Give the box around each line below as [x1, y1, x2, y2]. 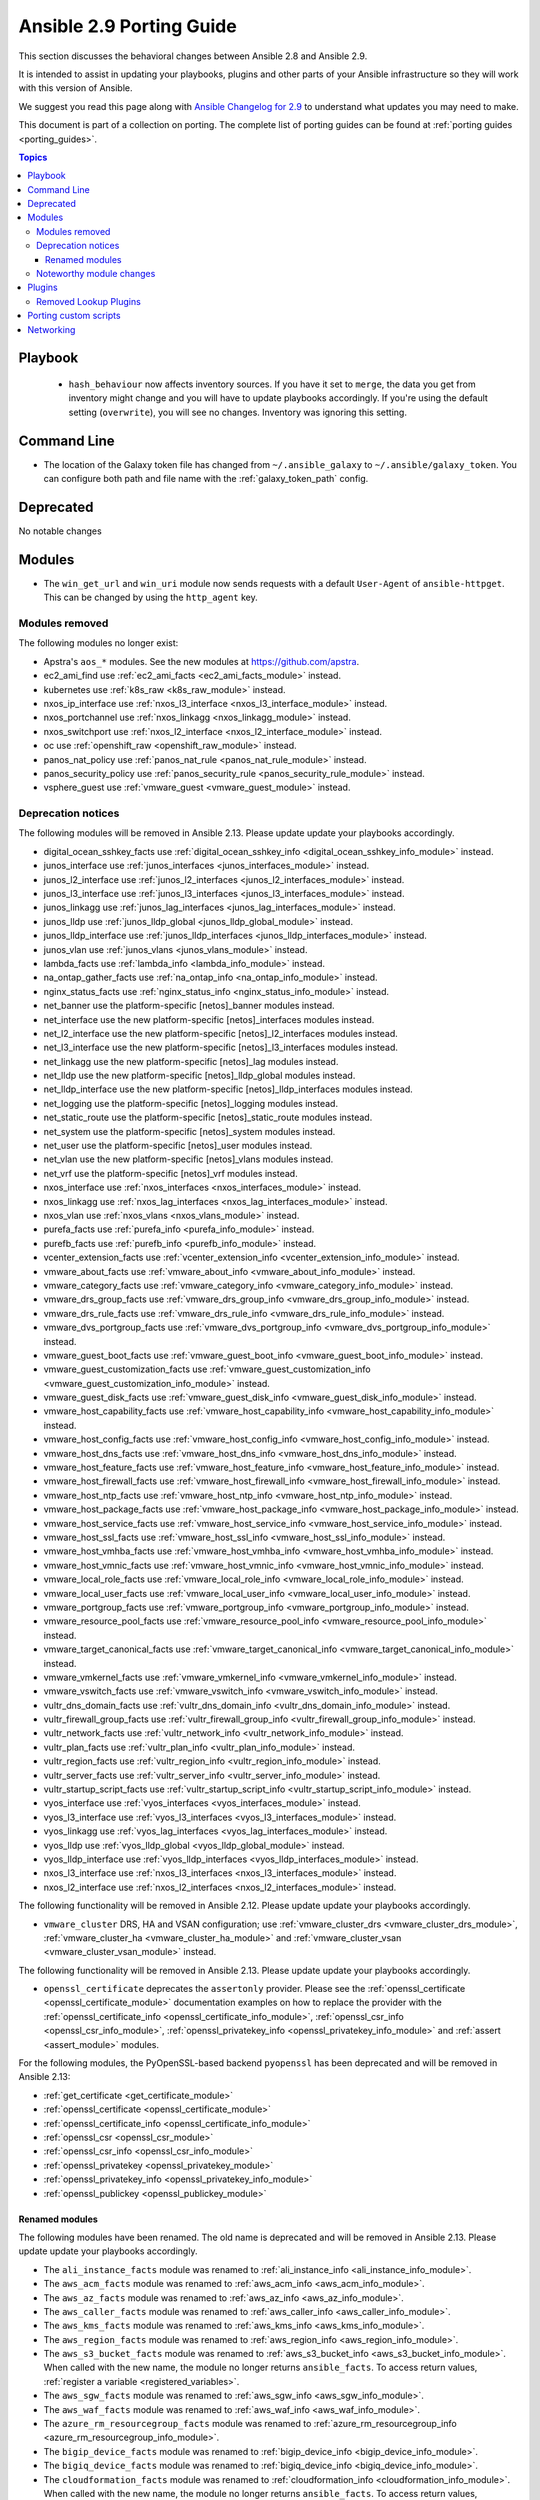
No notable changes [18, 525, 102, 537]
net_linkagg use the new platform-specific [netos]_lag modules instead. [43, 1055, 339, 1067]
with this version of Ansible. [18, 82, 134, 94]
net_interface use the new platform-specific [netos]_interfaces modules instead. [43, 1013, 375, 1025]
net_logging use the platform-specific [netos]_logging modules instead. [43, 1097, 339, 1109]
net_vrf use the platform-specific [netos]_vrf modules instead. [43, 1167, 299, 1179]
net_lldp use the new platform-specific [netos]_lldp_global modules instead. [43, 1070, 356, 1082]
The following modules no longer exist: [18, 637, 179, 649]
